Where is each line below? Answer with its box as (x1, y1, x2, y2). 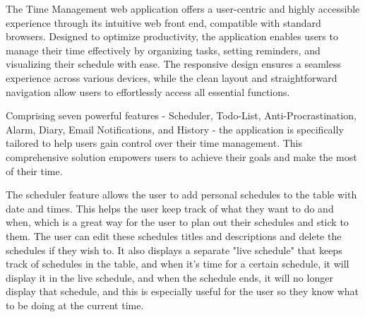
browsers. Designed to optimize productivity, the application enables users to (6, 29, 338, 44)
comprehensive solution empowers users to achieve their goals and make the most (6, 149, 357, 164)
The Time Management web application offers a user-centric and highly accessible (6, 1, 360, 16)
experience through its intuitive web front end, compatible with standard (6, 15, 321, 30)
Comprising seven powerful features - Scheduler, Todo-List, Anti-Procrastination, (6, 108, 357, 123)
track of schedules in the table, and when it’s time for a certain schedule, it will (6, 256, 349, 271)
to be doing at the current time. (6, 297, 144, 312)
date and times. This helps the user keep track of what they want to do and (6, 201, 334, 215)
